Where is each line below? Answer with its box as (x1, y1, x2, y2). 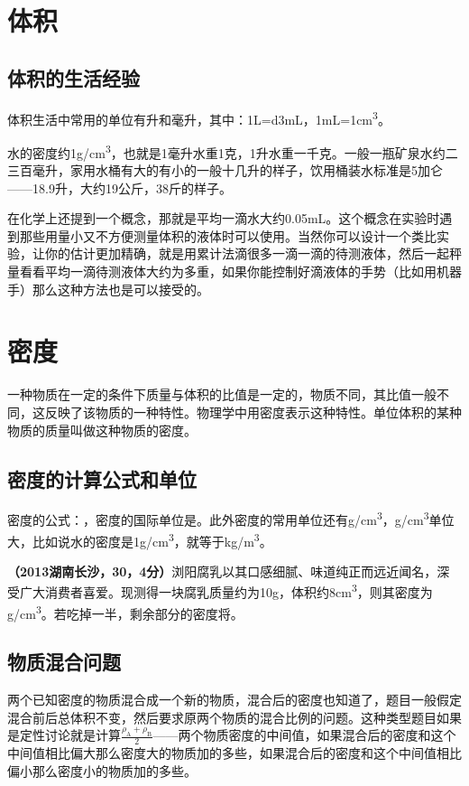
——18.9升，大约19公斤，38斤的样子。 (7, 178, 232, 197)
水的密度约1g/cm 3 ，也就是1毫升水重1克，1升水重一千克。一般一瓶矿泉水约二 (7, 140, 458, 162)
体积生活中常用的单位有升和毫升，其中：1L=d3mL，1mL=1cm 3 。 (7, 107, 391, 128)
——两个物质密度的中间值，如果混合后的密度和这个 (152, 725, 456, 744)
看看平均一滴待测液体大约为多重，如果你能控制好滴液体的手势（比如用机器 (19, 262, 462, 281)
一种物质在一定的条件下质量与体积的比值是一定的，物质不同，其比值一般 (7, 385, 437, 404)
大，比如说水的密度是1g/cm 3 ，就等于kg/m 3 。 (7, 529, 272, 550)
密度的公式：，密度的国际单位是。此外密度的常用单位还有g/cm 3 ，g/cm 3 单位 (7, 508, 455, 529)
